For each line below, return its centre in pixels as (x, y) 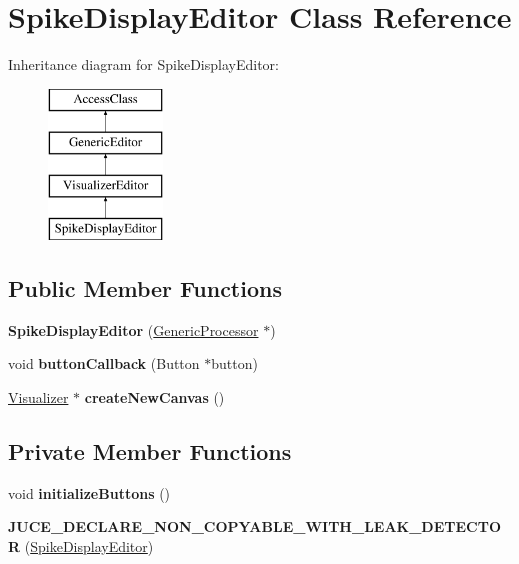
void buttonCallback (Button (104, 363)
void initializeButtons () (89, 492)
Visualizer (38, 396)
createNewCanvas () (154, 396)
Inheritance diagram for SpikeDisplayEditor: (143, 64)
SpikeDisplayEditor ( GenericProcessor (133, 329)
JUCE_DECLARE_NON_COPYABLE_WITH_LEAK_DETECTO (254, 526)
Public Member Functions (145, 287)
